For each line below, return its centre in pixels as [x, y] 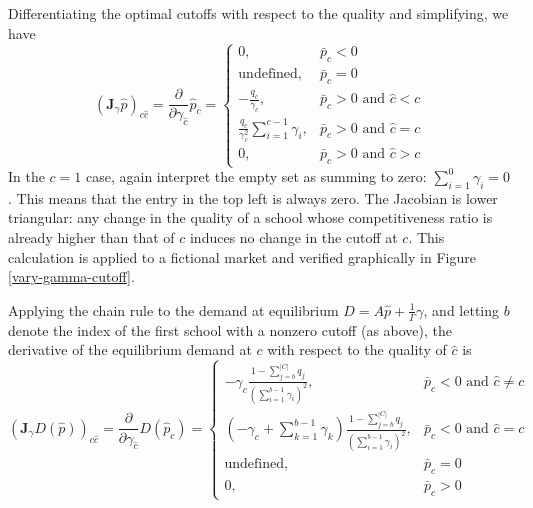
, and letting [461, 309]
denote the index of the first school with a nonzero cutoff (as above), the [230, 329]
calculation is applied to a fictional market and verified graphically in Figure [242, 256]
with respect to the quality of [357, 349]
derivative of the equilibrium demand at [130, 349]
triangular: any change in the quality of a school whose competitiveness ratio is [250, 217]
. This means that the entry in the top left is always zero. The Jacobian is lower [253, 197]
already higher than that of [91, 237]
